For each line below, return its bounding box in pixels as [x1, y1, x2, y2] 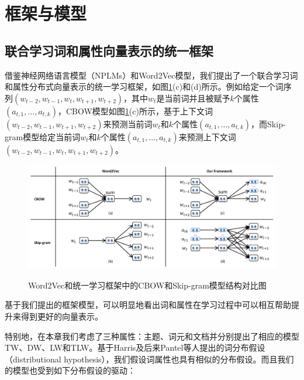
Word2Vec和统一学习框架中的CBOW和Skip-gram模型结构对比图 [28, 279, 267, 291]
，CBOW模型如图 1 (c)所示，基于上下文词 [57, 104, 213, 117]
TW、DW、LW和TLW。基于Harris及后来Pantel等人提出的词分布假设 [5, 341, 265, 354]
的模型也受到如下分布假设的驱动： [5, 364, 136, 376]
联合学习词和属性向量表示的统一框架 [5, 41, 213, 59]
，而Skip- [251, 117, 286, 130]
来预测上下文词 [178, 130, 236, 142]
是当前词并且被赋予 [156, 91, 230, 104]
